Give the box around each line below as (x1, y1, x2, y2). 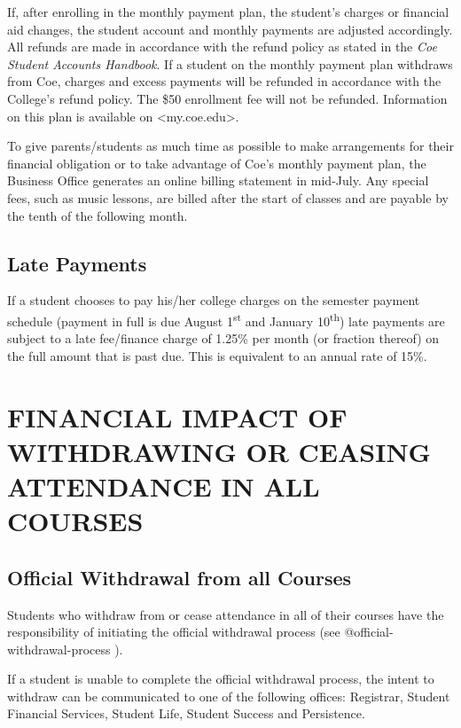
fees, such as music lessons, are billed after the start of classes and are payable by (7, 188, 449, 207)
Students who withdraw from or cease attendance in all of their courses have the (7, 605, 444, 623)
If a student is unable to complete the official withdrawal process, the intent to (7, 669, 434, 688)
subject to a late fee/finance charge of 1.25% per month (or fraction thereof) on (7, 329, 440, 348)
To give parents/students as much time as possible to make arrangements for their (7, 137, 454, 155)
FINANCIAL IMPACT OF (7, 398, 348, 434)
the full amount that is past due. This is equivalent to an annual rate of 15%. (7, 346, 427, 364)
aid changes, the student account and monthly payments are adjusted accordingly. (7, 20, 453, 38)
